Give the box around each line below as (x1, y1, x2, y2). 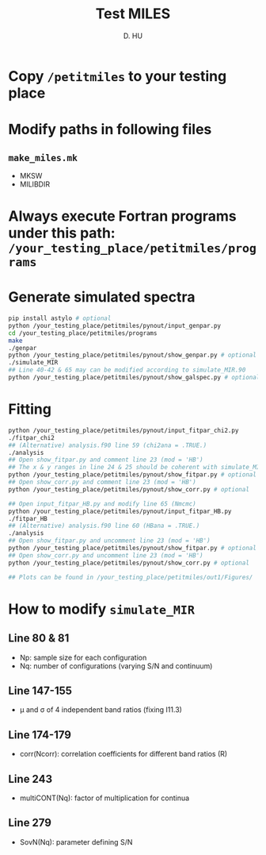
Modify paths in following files (8, 121, 212, 139)
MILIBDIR (19, 179, 50, 189)
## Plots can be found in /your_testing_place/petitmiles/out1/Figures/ (8, 573, 253, 581)
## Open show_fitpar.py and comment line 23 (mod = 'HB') (8, 456, 203, 464)
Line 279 (8, 816, 51, 830)
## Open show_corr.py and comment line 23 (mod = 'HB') (8, 478, 196, 486)
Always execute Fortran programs (8, 207, 237, 225)
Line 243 (8, 772, 53, 786)
